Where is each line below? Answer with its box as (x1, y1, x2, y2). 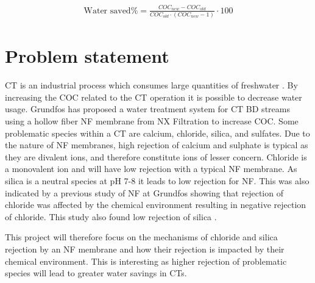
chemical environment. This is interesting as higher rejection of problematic (5, 254, 287, 267)
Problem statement (5, 43, 169, 68)
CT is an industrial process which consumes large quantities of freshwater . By (5, 79, 298, 91)
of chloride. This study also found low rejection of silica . (5, 210, 217, 223)
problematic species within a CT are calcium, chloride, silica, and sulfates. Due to (5, 126, 310, 139)
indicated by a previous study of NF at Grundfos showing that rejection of (5, 186, 283, 199)
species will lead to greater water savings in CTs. (5, 267, 187, 279)
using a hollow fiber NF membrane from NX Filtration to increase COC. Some (5, 114, 299, 127)
